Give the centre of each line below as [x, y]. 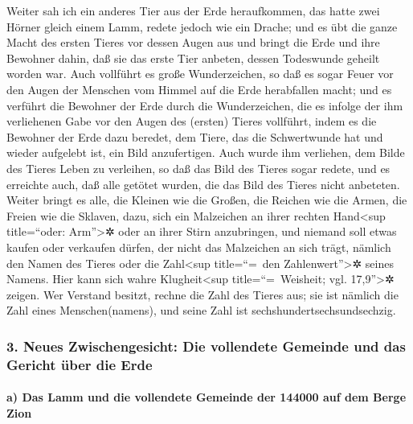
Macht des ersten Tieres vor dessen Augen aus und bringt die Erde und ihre [193, 42]
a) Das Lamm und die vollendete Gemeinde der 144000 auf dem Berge [206, 397]
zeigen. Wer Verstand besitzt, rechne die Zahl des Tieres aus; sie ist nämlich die [202, 294]
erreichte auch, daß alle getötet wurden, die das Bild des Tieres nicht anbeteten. [203, 184]
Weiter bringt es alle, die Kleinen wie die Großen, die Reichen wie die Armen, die [207, 200]
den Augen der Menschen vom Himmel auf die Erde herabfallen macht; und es [199, 89]
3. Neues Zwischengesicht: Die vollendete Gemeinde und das [206, 346]
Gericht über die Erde [80, 364]
